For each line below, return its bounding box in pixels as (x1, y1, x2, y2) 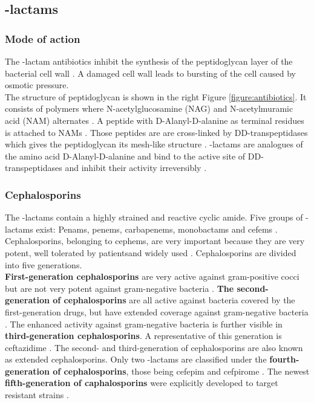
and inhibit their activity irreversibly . (65, 161, 207, 174)
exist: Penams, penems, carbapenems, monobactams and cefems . (36, 222, 278, 235)
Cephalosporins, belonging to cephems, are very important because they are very (5, 234, 305, 247)
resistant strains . (5, 388, 69, 401)
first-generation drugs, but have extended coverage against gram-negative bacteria (5, 305, 309, 318)
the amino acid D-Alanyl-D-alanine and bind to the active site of (5, 149, 246, 162)
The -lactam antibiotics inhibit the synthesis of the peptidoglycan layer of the (5, 55, 293, 67)
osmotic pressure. (5, 79, 69, 91)
